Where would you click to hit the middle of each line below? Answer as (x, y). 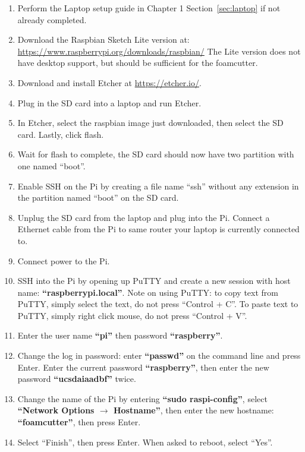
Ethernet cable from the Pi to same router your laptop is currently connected (158, 229)
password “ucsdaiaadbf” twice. (77, 379)
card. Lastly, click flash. (61, 134)
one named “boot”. (51, 165)
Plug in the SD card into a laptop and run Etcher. (109, 102)
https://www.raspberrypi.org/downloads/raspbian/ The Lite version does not (159, 51)
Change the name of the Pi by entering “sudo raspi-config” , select (142, 398)
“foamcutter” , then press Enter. (79, 422)
